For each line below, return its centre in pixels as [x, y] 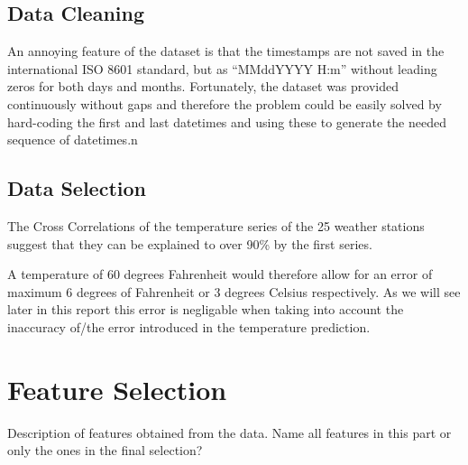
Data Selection [77, 188]
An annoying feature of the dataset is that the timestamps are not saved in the [226, 51]
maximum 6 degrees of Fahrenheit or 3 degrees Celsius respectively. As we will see [234, 291]
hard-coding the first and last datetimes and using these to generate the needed [227, 121]
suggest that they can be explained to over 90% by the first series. [190, 243]
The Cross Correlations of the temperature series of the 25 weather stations [216, 225]
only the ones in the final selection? [105, 450]
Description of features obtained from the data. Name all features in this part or [229, 432]
